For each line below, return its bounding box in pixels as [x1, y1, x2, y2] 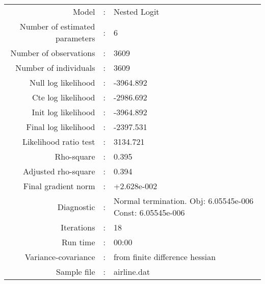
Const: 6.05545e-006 [113, 206, 185, 218]
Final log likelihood [26, 121, 95, 133]
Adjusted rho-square [22, 165, 95, 177]
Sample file [56, 266, 95, 277]
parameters [55, 32, 95, 44]
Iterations [61, 221, 95, 233]
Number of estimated [19, 20, 95, 32]
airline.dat [113, 266, 150, 277]
